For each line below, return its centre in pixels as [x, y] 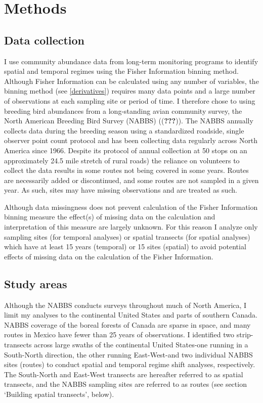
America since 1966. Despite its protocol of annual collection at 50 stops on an [126, 150]
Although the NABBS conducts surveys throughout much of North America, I [125, 305]
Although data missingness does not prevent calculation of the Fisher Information [131, 207]
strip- [245, 334]
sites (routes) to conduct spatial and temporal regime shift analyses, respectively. [130, 364]
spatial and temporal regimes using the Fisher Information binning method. [121, 71]
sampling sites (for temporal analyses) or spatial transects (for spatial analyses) [127, 236]
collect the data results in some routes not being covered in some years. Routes [126, 170]
